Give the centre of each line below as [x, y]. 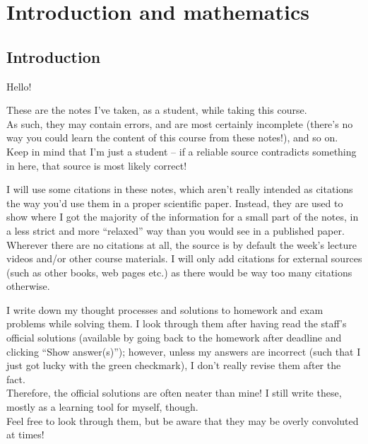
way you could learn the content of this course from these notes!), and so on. [172, 138]
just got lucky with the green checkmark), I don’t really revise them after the [174, 365]
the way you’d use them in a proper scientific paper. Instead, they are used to [175, 203]
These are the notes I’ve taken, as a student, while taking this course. [157, 110]
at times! [25, 434]
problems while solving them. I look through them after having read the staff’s [177, 323]
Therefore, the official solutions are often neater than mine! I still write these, [174, 393]
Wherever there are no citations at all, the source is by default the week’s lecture [182, 244]
